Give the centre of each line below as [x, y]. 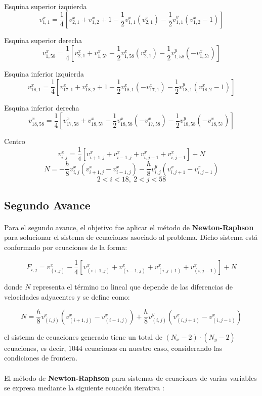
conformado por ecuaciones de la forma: [66, 247]
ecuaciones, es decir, [35, 348]
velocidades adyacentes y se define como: [67, 296]
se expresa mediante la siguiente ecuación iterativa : [84, 388]
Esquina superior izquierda [46, 6]
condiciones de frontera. [41, 358]
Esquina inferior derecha [42, 107]
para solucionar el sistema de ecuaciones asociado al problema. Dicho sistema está [131, 237]
